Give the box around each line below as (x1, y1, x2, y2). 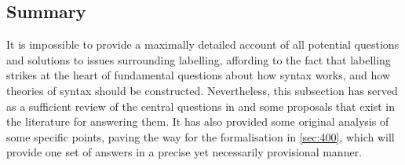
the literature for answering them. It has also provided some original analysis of (6, 113, 389, 130)
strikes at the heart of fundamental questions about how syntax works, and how (6, 67, 391, 83)
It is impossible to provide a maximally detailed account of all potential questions (6, 36, 400, 53)
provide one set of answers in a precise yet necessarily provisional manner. (6, 144, 363, 160)
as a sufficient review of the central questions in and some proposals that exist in (6, 97, 395, 114)
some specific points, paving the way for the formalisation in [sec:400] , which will (6, 128, 395, 145)
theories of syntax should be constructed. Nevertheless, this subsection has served (6, 82, 398, 98)
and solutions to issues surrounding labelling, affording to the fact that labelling (6, 51, 391, 68)
